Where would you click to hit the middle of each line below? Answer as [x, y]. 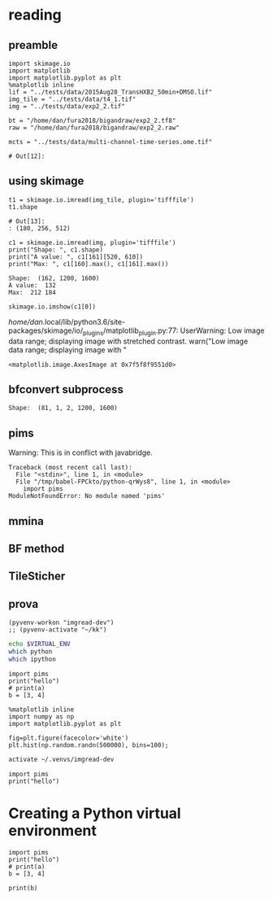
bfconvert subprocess [66, 389]
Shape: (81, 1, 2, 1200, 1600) [63, 408]
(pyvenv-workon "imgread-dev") [61, 623]
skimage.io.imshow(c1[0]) [52, 307]
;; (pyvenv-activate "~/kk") [58, 630]
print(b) [23, 888]
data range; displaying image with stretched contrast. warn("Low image [128, 341]
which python [30, 652]
